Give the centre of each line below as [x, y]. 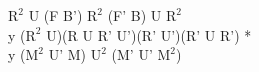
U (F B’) [55, 15]
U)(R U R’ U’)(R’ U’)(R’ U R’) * [149, 34]
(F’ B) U [134, 15]
